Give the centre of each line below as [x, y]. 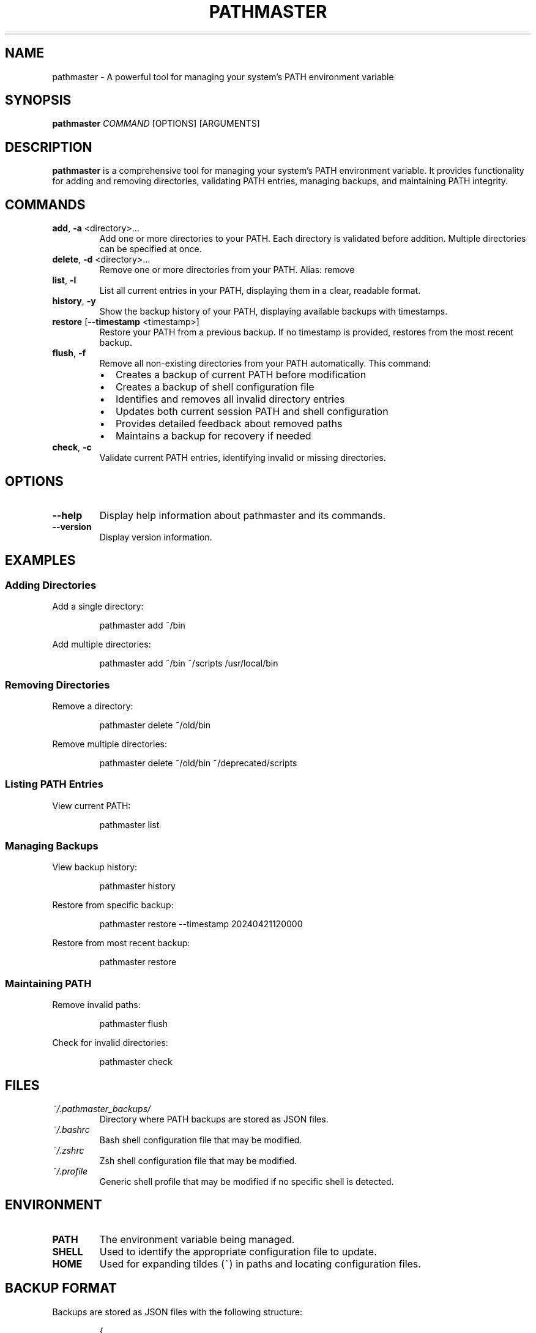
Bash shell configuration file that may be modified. [201, 1140]
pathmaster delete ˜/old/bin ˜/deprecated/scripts [198, 763]
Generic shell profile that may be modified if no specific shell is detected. [247, 1182]
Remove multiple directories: [110, 744]
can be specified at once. [151, 249]
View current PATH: [91, 805]
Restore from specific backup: [113, 905]
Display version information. [156, 537]
